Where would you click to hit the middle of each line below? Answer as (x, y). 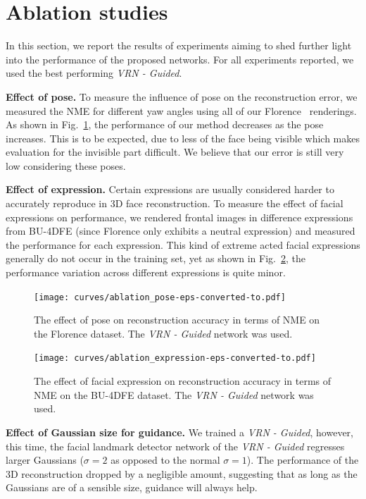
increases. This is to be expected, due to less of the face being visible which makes (183, 138)
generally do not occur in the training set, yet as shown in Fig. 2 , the (156, 258)
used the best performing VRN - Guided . (94, 73)
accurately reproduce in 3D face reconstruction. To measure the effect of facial (175, 203)
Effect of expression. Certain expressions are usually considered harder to (170, 189)
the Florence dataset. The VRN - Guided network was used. (163, 333)
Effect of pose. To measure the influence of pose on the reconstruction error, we (182, 96)
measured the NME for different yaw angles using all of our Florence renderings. (181, 110)
